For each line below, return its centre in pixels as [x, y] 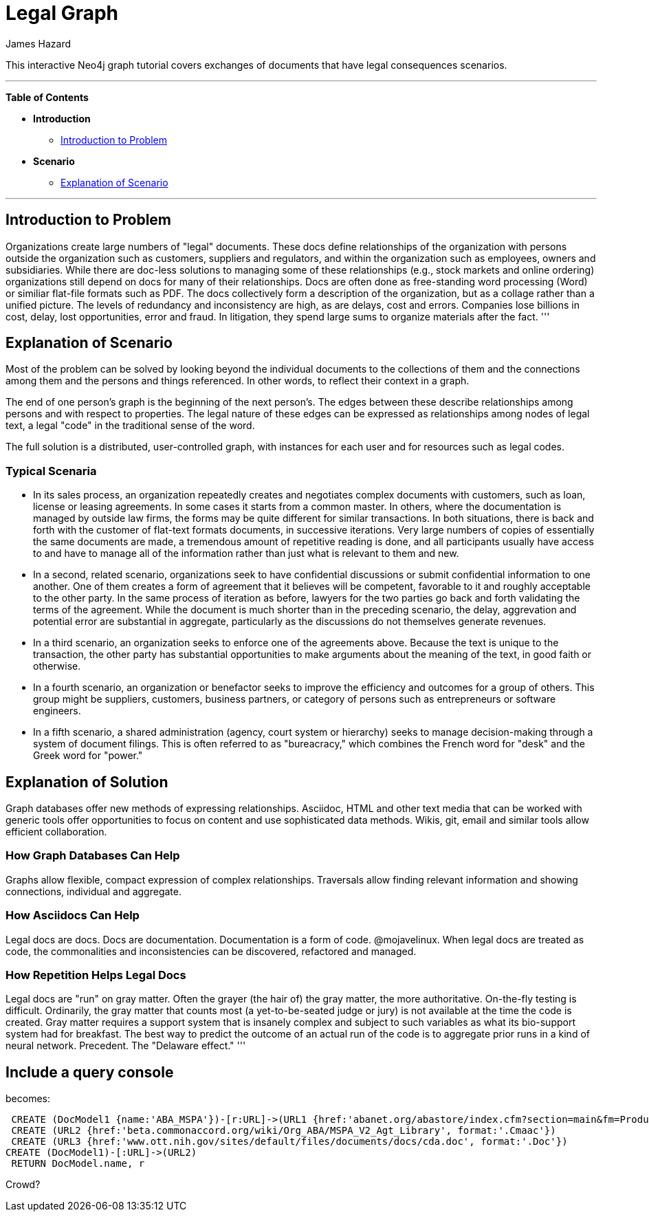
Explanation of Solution [87, 782]
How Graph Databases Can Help [93, 856]
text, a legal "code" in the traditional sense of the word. [130, 426]
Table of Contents [47, 97]
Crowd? [23, 1185]
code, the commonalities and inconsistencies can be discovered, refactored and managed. [211, 951]
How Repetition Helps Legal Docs [96, 975]
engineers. [57, 711]
